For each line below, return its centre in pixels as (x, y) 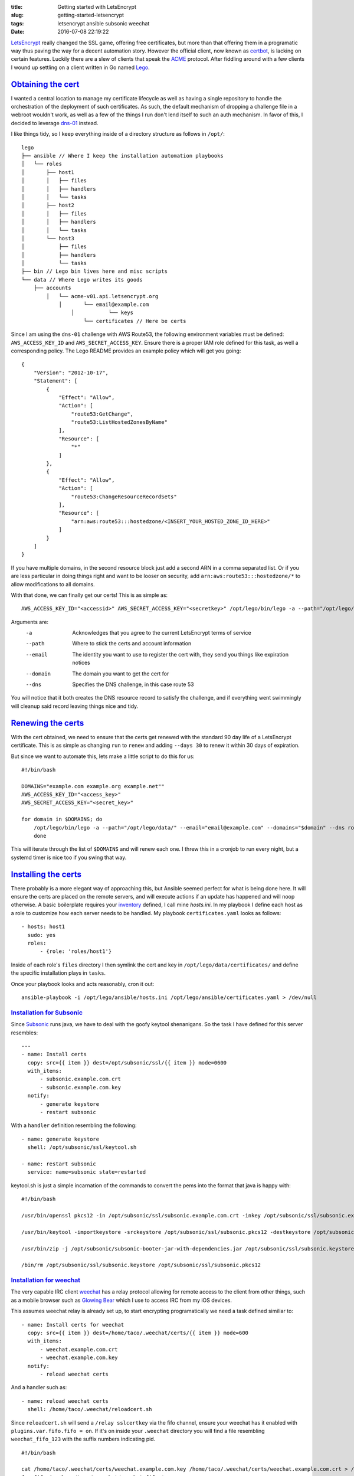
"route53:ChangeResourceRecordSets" (124, 497)
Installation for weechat (46, 1280)
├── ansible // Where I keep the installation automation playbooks (122, 156)
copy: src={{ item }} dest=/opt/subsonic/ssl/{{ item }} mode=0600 (127, 1062)
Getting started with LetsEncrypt (97, 7)
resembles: (24, 1033)
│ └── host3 (48, 238)
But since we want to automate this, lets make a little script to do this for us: (103, 756)
